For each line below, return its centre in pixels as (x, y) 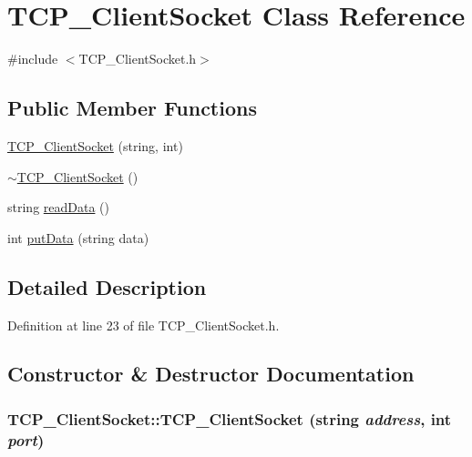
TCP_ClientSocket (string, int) (95, 145)
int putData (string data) (78, 237)
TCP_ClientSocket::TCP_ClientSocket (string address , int (230, 418)
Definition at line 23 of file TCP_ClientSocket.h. (144, 325)
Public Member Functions (132, 108)
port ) (26, 439)
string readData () (58, 207)
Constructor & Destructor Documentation (211, 374)
